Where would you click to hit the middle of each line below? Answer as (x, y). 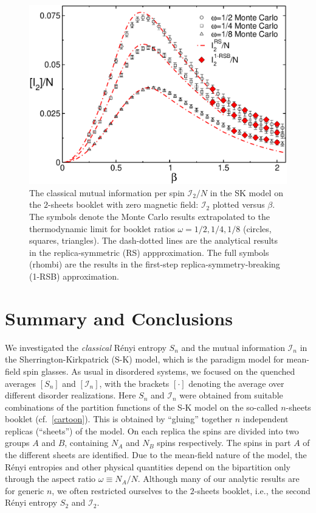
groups (17, 443)
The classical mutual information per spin (107, 192)
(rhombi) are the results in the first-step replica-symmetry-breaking (155, 264)
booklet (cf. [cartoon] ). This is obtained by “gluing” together (119, 419)
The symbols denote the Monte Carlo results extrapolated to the (149, 217)
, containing (87, 443)
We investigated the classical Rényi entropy (86, 347)
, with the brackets (134, 383)
